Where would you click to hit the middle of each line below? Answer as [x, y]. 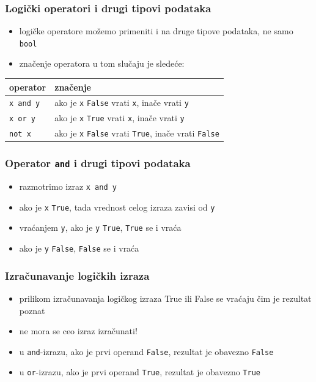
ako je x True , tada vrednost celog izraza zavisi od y [117, 207]
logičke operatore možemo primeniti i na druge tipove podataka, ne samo [156, 31]
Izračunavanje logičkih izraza [77, 275]
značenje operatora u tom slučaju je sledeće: [102, 63]
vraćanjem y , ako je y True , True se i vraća [100, 227]
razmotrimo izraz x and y [68, 186]
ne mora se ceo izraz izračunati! [78, 331]
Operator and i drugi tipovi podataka [98, 163]
